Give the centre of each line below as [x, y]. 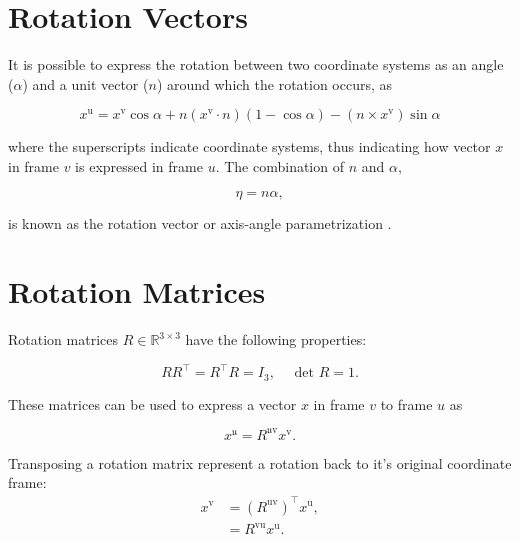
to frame [406, 403]
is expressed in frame [139, 165]
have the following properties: [276, 339]
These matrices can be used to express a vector [152, 403]
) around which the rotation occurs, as [274, 83]
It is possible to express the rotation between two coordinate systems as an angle [256, 64]
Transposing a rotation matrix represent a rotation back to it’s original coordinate [260, 462]
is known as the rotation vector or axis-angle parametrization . [200, 222]
